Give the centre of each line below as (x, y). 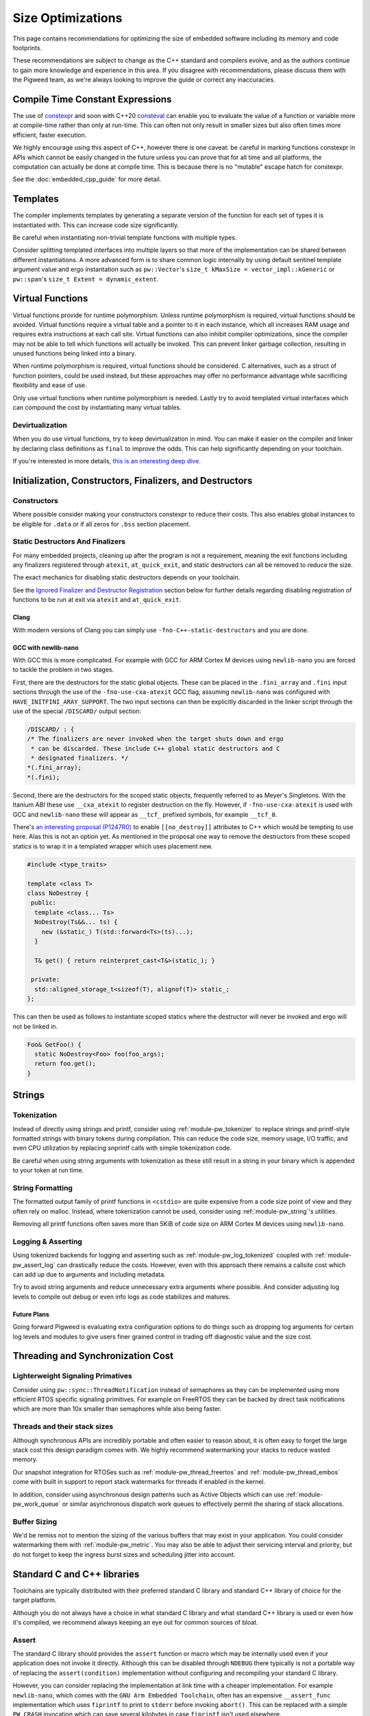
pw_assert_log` (34, 1265)
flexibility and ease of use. (50, 385)
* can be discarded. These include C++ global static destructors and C (156, 749)
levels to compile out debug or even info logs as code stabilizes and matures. (122, 1297)
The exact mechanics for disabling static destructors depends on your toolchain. (126, 577)
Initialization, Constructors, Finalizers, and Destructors (133, 480)
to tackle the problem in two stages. (63, 670)
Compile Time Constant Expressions (92, 99)
